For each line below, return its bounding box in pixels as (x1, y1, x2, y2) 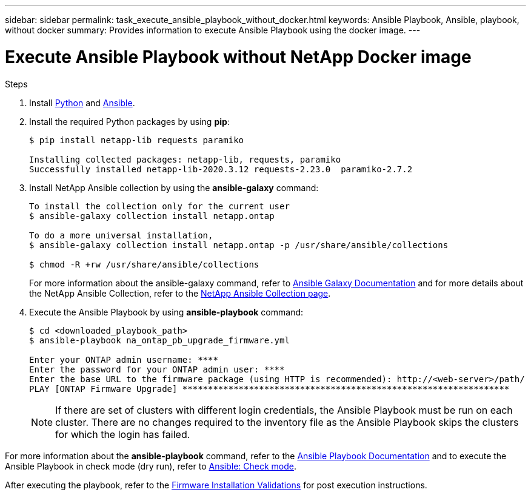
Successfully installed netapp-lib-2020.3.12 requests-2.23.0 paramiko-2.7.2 (29, 164, 413, 174)
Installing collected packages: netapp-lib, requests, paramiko (29, 154, 341, 164)
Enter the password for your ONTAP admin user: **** (29, 364, 285, 374)
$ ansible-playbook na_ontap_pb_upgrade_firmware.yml (29, 335, 290, 345)
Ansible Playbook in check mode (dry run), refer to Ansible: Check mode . (5, 460, 297, 471)
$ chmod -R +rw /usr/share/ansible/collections (29, 259, 259, 269)
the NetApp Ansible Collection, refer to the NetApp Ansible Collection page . (29, 288, 331, 298)
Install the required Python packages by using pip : (29, 116, 230, 127)
